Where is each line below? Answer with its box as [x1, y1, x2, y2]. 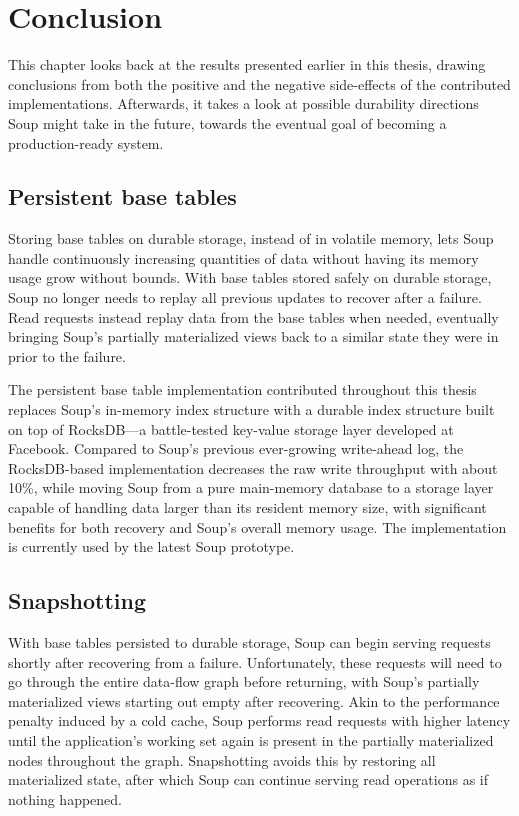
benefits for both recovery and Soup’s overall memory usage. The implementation [8, 516, 507, 537]
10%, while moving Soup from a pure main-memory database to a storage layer [8, 477, 494, 498]
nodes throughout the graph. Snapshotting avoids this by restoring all [8, 749, 436, 770]
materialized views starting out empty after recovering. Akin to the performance [8, 690, 500, 711]
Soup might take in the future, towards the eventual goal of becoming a [8, 112, 447, 133]
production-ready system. [8, 132, 164, 153]
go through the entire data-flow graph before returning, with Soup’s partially [8, 671, 480, 692]
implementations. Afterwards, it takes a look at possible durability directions [8, 93, 479, 114]
